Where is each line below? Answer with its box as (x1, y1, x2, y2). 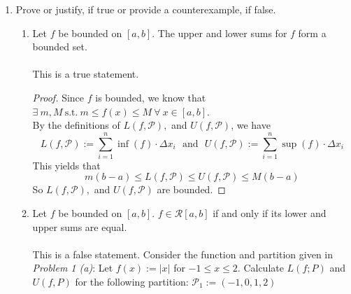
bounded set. (32, 39, 87, 54)
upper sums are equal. (32, 219, 127, 234)
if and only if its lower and (213, 206, 327, 220)
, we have (231, 118, 271, 132)
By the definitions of (32, 118, 120, 132)
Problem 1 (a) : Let (32, 260, 113, 275)
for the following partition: (75, 274, 189, 289)
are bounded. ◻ (157, 182, 226, 197)
